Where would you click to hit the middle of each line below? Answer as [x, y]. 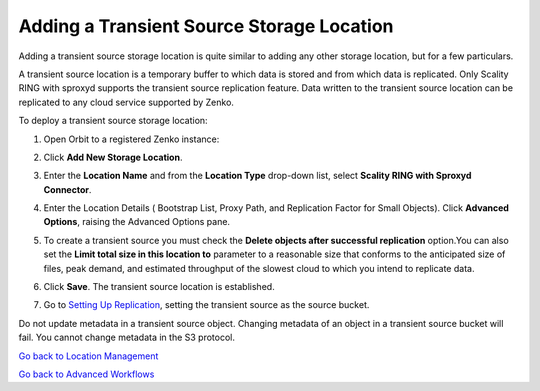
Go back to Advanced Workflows [86, 374]
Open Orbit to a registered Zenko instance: [131, 139]
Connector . [67, 189]
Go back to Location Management [88, 356]
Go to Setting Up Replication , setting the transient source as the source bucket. [206, 305]
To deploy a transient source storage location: [113, 121]
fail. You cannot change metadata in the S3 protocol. [126, 337]
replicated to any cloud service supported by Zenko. [126, 102]
